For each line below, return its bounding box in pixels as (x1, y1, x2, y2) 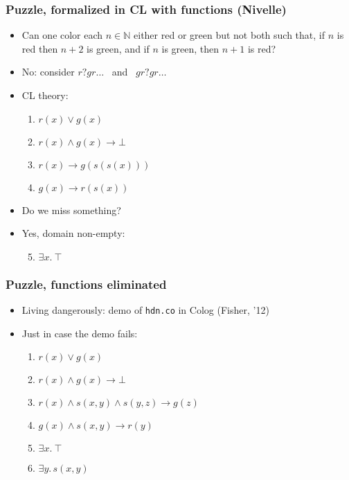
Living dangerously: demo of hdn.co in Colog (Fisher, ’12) (21, 303, 269, 317)
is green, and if (87, 41, 150, 55)
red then (21, 41, 58, 55)
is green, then (161, 41, 220, 55)
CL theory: (21, 88, 69, 102)
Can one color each (21, 28, 103, 42)
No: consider (21, 64, 75, 79)
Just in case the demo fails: (21, 326, 138, 340)
